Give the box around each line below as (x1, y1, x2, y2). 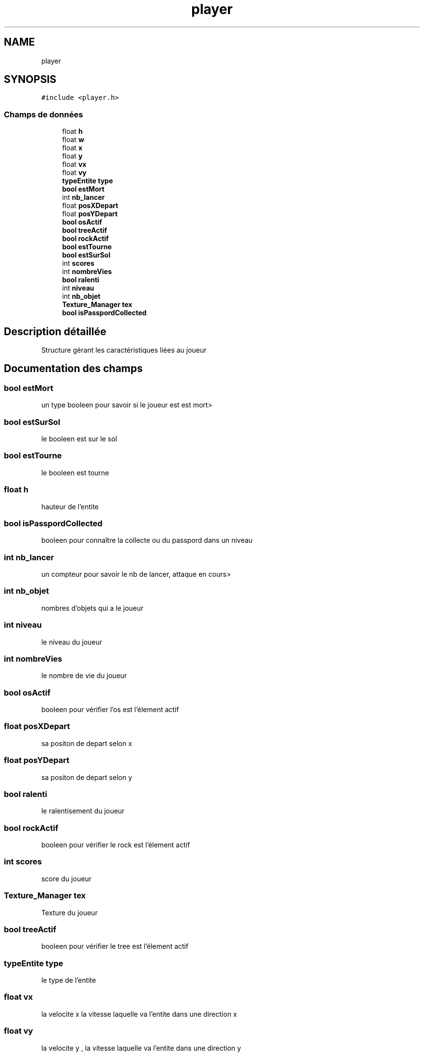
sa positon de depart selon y (41, 773, 132, 781)
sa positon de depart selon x (41, 739, 132, 747)
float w (62, 135, 84, 144)
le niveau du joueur (41, 637, 103, 646)
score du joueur (41, 874, 91, 883)
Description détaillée (4, 325, 106, 338)
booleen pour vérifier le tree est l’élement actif (41, 942, 189, 951)
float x (62, 144, 82, 152)
